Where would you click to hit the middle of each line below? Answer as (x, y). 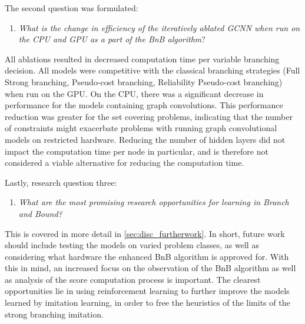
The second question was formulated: (72, 8)
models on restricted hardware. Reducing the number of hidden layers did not (145, 139)
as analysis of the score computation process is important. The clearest (133, 279)
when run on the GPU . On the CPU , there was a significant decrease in (134, 93)
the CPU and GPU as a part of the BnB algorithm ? (112, 39)
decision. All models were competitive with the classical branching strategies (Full (152, 70)
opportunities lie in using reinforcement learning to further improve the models (147, 291)
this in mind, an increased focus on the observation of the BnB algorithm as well (150, 268)
